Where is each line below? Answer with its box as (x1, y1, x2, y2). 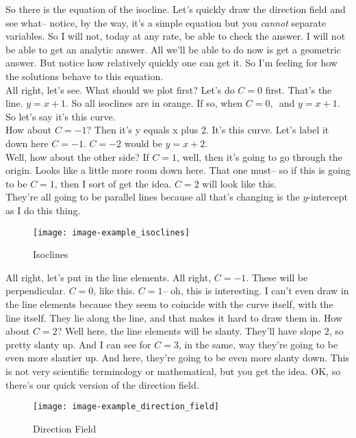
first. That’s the (265, 82, 332, 96)
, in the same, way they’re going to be (178, 337, 338, 351)
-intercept (307, 190, 348, 204)
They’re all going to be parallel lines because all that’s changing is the (5, 190, 300, 204)
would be (124, 136, 162, 150)
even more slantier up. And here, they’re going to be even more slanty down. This (5, 350, 350, 365)
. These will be (246, 270, 308, 284)
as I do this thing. (5, 203, 81, 217)
